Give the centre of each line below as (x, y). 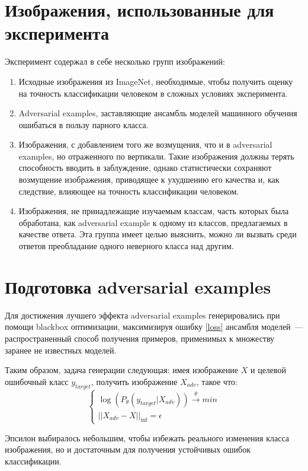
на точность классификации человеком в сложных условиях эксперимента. (153, 93)
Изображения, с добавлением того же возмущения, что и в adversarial (145, 144)
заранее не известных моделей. (61, 350)
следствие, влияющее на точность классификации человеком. (129, 191)
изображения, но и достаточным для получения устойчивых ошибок (128, 449)
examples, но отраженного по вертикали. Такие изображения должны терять (156, 156)
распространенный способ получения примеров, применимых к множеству (140, 338)
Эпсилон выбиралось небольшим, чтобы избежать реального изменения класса (147, 437)
